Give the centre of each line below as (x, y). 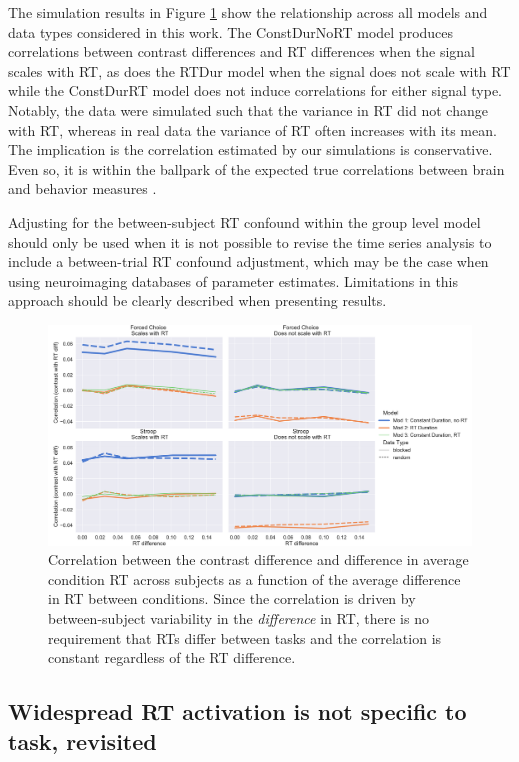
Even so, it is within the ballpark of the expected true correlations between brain (256, 168)
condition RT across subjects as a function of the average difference (254, 578)
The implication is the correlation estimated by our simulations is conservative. (250, 149)
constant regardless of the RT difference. (172, 657)
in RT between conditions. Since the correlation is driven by (232, 598)
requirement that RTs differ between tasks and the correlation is (245, 637)
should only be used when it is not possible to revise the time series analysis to (250, 241)
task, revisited (82, 740)
